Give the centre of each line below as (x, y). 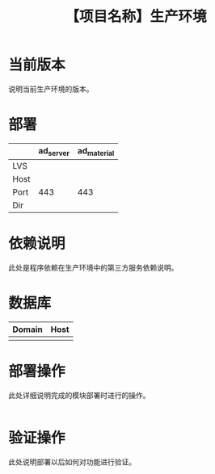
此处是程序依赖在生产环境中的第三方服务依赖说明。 (93, 268)
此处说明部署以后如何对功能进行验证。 (72, 462)
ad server (54, 151)
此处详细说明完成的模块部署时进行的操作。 (79, 395)
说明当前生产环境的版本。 (51, 89)
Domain (27, 329)
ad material (96, 151)
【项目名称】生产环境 (135, 17)
